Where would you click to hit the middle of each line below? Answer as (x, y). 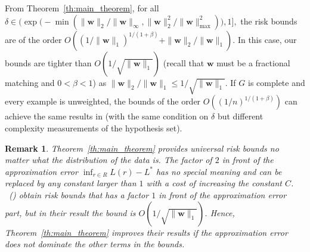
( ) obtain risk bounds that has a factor (79, 194)
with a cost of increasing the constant (214, 183)
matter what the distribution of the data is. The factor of (108, 160)
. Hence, (220, 212)
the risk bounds (269, 21)
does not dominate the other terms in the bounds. (95, 244)
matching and (30, 82)
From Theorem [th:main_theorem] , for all (82, 8)
